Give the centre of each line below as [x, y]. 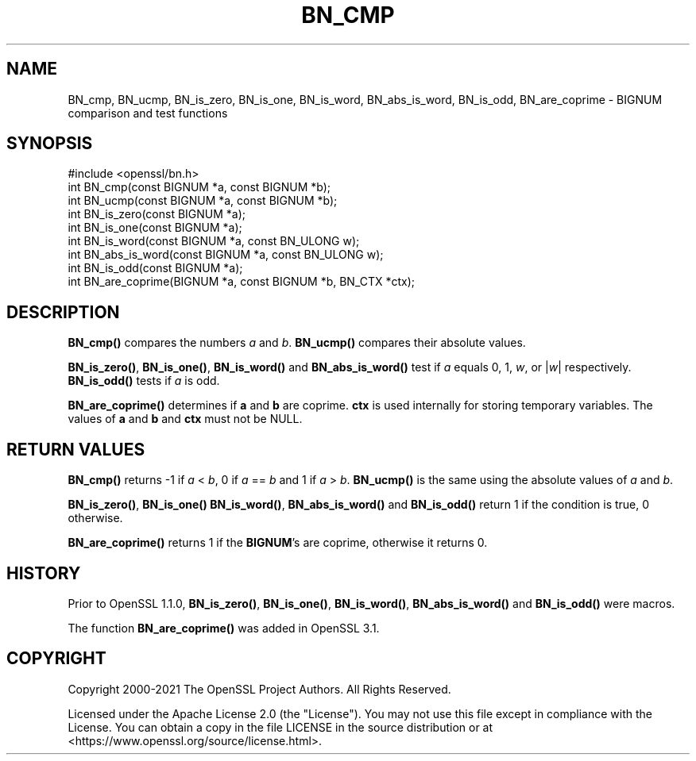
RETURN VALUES [76, 449]
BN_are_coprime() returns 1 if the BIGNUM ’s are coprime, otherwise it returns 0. [278, 543]
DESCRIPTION [63, 312]
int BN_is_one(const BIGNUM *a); [155, 228]
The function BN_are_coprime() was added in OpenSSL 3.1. [224, 628]
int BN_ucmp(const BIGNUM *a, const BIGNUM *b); [203, 201]
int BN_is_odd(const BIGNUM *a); [155, 268]
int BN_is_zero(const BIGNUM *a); [157, 214]
